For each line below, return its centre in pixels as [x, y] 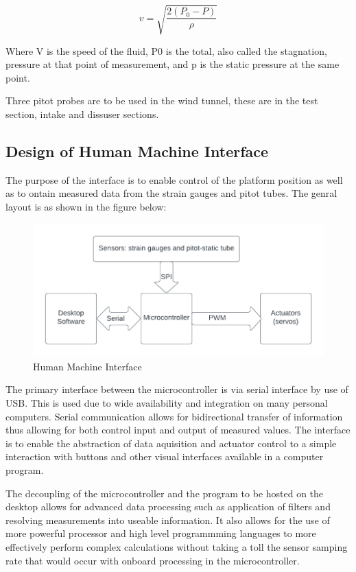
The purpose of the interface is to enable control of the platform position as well [174, 179]
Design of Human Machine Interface [137, 151]
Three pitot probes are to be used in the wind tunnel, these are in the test [162, 100]
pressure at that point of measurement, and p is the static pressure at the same [173, 64]
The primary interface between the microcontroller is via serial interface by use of [177, 389]
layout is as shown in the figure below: [86, 206]
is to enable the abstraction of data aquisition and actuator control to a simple [171, 443]
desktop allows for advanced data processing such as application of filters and [168, 507]
